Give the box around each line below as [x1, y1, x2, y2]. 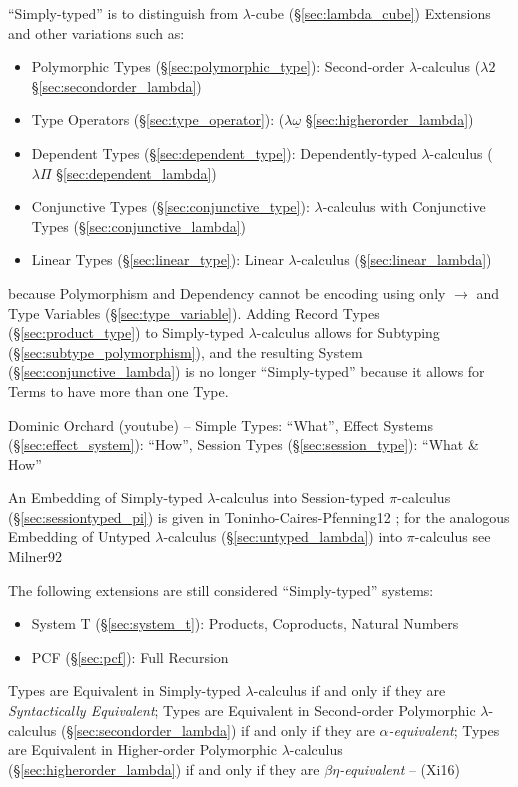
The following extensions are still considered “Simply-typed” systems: [8, 579, 434, 600]
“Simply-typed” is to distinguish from [8, 3, 239, 23]
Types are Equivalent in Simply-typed [8, 680, 241, 701]
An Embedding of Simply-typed [8, 487, 203, 508]
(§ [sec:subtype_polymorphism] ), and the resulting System [8, 341, 363, 362]
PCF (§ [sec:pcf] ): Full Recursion [31, 646, 229, 667]
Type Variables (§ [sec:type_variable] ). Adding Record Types [8, 302, 380, 323]
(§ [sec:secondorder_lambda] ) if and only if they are [60, 719, 375, 740]
